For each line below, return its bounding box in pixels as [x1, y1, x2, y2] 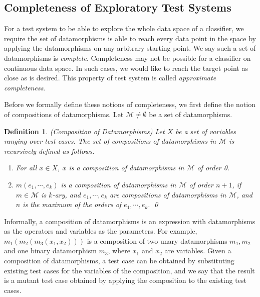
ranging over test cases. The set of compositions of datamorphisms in [4, 136, 216, 146]
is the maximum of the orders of [23, 199, 122, 210]
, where [108, 245, 130, 256]
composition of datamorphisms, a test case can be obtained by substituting [4, 255, 234, 266]
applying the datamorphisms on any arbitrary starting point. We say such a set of [4, 43, 256, 53]
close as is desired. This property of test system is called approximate [4, 72, 216, 83]
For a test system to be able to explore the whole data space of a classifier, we [4, 23, 244, 34]
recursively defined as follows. [4, 145, 95, 156]
